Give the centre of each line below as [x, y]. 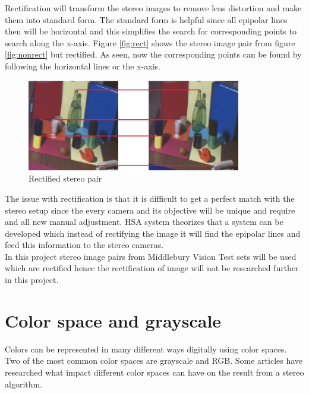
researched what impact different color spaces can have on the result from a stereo [154, 372]
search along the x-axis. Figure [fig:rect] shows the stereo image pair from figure [150, 42]
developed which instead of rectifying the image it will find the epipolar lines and [153, 233]
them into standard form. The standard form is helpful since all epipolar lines [146, 19]
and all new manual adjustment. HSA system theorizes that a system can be [144, 222]
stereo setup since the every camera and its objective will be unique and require [150, 210]
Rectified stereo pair [65, 178]
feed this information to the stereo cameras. [84, 245]
